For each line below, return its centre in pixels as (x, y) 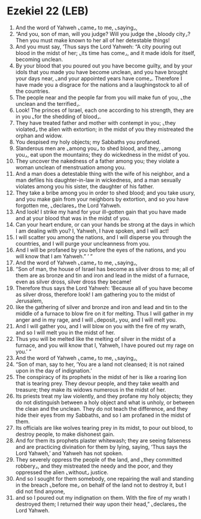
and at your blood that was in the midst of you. (73, 218)
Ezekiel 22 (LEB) (48, 11)
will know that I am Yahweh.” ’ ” (54, 256)
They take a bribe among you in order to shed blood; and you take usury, (105, 193)
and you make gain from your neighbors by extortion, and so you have (102, 199)
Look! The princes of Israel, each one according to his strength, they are (104, 110)
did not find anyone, (40, 491)
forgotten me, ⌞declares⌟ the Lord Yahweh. (68, 205)
